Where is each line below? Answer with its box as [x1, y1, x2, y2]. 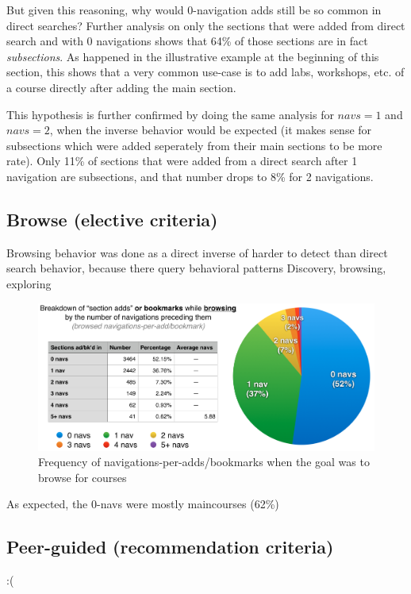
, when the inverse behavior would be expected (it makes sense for [49, 121, 372, 138]
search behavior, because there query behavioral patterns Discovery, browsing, [6, 260, 386, 276]
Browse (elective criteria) [6, 206, 218, 231]
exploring [6, 275, 52, 291]
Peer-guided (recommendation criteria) [6, 534, 334, 559]
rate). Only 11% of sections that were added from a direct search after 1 [6, 152, 358, 169]
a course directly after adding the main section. [6, 79, 236, 95]
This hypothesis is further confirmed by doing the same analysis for [6, 106, 334, 122]
